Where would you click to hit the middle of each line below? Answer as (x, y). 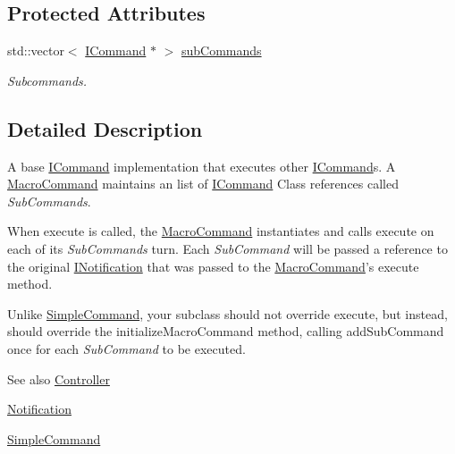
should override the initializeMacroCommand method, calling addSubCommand (226, 331)
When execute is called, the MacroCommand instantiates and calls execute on (221, 231)
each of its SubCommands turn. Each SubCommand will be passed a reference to (227, 248)
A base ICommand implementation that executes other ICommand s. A (202, 166)
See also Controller (59, 378)
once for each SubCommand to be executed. (126, 348)
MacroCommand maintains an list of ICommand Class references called (203, 184)
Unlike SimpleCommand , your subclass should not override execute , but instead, (227, 313)
